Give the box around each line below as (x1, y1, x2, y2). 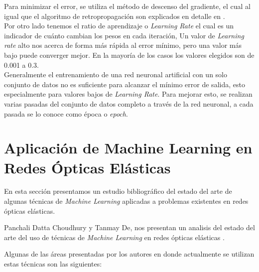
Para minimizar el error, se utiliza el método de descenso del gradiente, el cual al (4, 1, 251, 11)
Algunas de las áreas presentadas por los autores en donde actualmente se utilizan (4, 249, 255, 259)
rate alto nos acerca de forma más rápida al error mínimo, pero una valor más (4, 40, 242, 50)
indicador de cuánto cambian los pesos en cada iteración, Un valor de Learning (4, 30, 244, 40)
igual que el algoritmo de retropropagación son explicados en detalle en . (4, 10, 225, 21)
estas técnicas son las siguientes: (4, 259, 102, 269)
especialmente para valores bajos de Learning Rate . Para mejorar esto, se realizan (4, 89, 253, 99)
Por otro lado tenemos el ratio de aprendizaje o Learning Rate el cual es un (4, 20, 234, 31)
